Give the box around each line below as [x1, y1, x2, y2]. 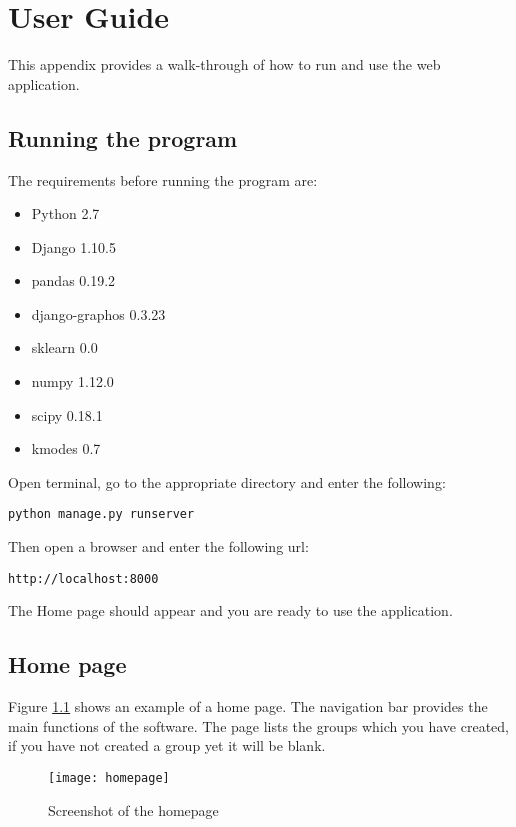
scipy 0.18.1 [31, 404, 103, 425]
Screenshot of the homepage [48, 799, 219, 820]
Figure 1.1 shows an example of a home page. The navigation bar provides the [8, 696, 488, 717]
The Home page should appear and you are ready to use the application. [8, 600, 453, 621]
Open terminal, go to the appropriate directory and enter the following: [8, 471, 446, 492]
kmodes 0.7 [31, 438, 101, 459]
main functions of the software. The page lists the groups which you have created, [8, 715, 509, 736]
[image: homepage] [48, 770, 170, 785]
